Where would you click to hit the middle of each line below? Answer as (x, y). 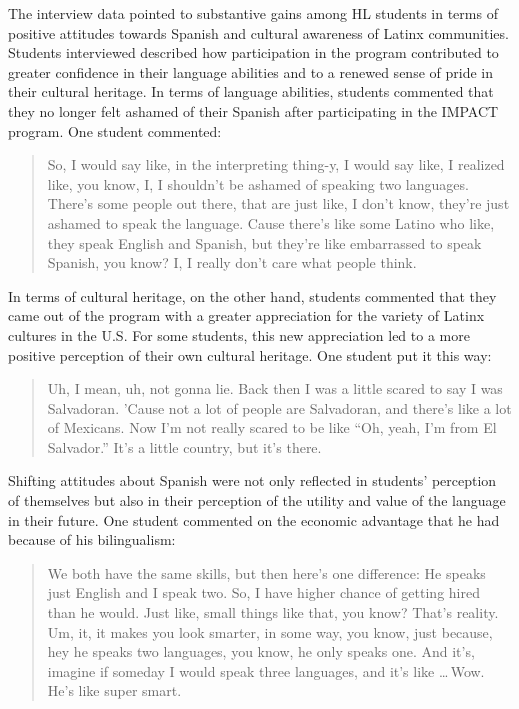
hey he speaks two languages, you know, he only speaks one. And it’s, (261, 651)
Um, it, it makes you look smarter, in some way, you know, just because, (270, 631)
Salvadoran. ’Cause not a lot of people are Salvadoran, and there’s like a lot (279, 407)
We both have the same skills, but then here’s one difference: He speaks (266, 572)
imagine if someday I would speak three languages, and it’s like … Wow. (266, 670)
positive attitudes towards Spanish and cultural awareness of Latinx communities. (258, 32)
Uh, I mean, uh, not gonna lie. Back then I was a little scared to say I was (275, 388)
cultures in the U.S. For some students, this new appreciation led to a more (239, 334)
